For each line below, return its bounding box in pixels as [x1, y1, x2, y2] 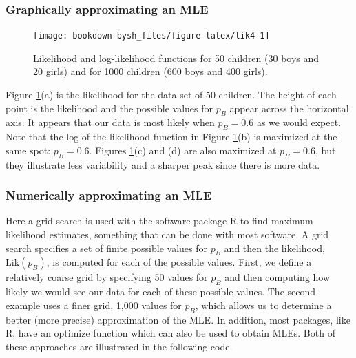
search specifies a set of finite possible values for [6, 240, 208, 255]
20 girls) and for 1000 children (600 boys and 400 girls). [33, 64, 268, 78]
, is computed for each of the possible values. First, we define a [46, 255, 312, 269]
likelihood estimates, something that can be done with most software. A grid [6, 227, 329, 242]
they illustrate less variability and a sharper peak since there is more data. [6, 157, 320, 171]
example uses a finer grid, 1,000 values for [6, 297, 182, 312]
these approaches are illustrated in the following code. [6, 339, 233, 353]
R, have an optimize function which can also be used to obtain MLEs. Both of [6, 326, 335, 340]
